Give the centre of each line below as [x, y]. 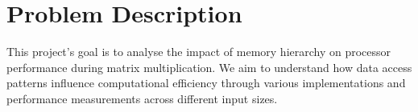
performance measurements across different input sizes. [142, 98]
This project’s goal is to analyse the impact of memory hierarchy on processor [199, 52]
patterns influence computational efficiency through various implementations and [206, 83]
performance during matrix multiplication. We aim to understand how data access [209, 67]
